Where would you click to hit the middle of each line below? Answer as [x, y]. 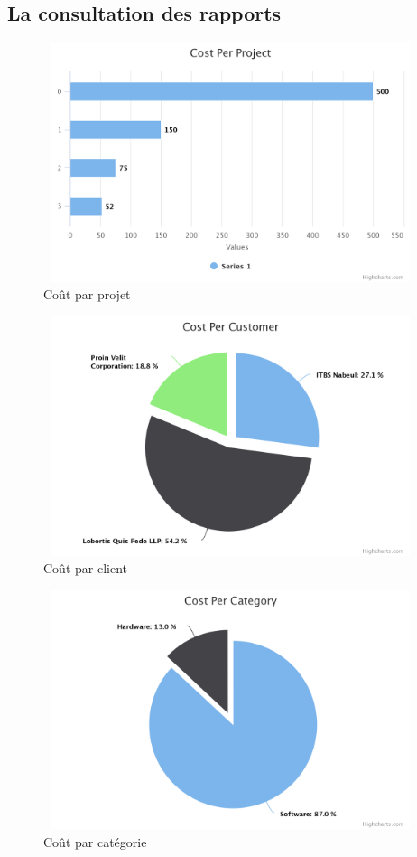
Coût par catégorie [95, 841]
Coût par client [85, 568]
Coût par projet [87, 294]
